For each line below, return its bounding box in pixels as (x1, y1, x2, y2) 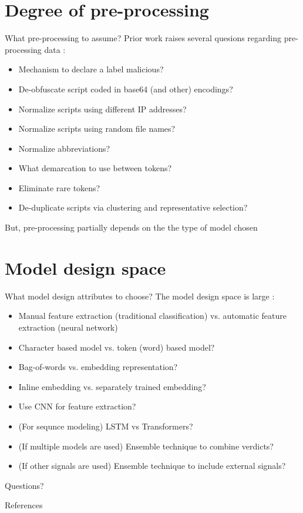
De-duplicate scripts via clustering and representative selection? (18, 201, 248, 214)
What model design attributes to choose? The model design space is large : (5, 289, 275, 302)
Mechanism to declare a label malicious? (18, 63, 164, 75)
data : (44, 43, 66, 55)
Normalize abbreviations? (18, 142, 110, 154)
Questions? (5, 479, 44, 491)
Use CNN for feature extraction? (18, 400, 136, 412)
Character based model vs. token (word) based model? (18, 341, 215, 353)
